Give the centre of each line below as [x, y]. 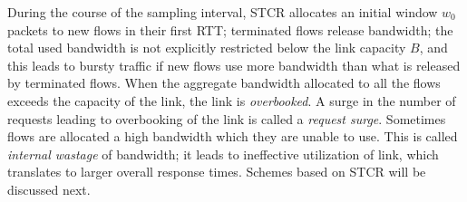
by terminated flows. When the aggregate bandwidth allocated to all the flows [224, 83]
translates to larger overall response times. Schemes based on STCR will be [217, 172]
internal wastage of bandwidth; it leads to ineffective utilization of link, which [223, 154]
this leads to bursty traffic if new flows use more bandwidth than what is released [234, 65]
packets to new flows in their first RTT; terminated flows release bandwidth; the [230, 29]
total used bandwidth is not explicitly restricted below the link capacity [207, 48]
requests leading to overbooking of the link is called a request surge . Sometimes [227, 118]
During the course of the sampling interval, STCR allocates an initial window [223, 12]
